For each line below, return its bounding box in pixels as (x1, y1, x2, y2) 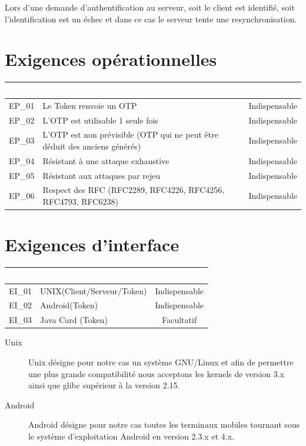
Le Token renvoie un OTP (42, 99, 137, 111)
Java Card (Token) (40, 314, 108, 326)
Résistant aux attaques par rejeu (42, 169, 161, 181)
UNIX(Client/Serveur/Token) (40, 284, 147, 297)
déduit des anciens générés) (42, 139, 141, 152)
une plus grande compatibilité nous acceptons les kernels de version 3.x (28, 367, 284, 380)
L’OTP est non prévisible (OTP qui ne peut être (42, 128, 218, 141)
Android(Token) (40, 299, 98, 311)
